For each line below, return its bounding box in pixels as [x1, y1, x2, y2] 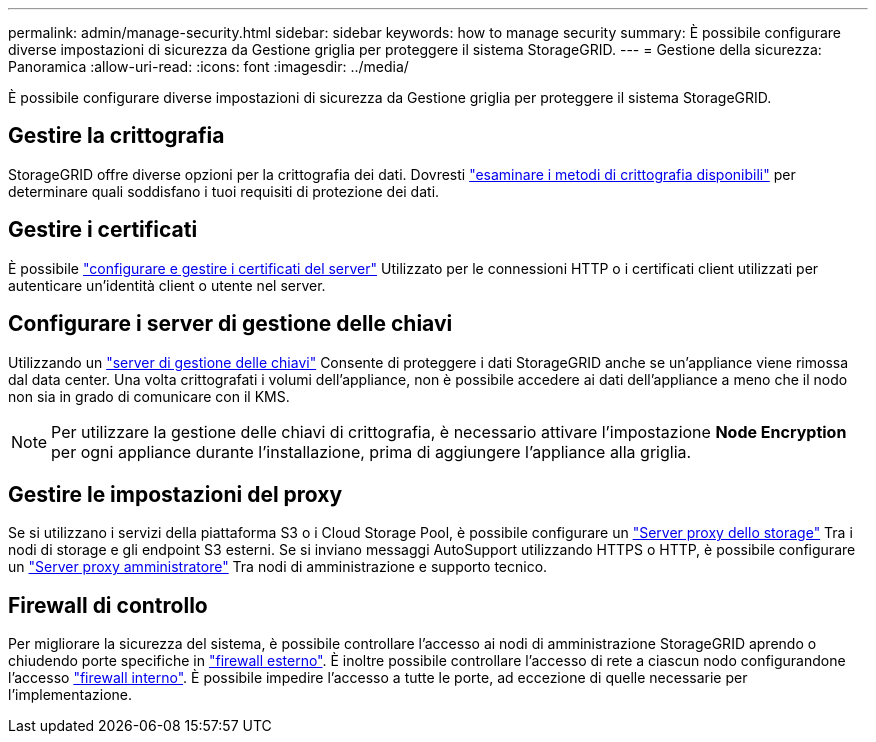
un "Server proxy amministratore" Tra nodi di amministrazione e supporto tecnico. [8, 558, 548, 576]
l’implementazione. [8, 686, 133, 704]
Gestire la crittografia [8, 123, 225, 149]
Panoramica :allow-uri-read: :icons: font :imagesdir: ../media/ [8, 58, 409, 75]
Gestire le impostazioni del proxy [8, 481, 343, 507]
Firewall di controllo [8, 592, 208, 618]
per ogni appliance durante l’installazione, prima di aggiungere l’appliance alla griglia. [51, 441, 692, 462]
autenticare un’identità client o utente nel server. [8, 276, 326, 294]
